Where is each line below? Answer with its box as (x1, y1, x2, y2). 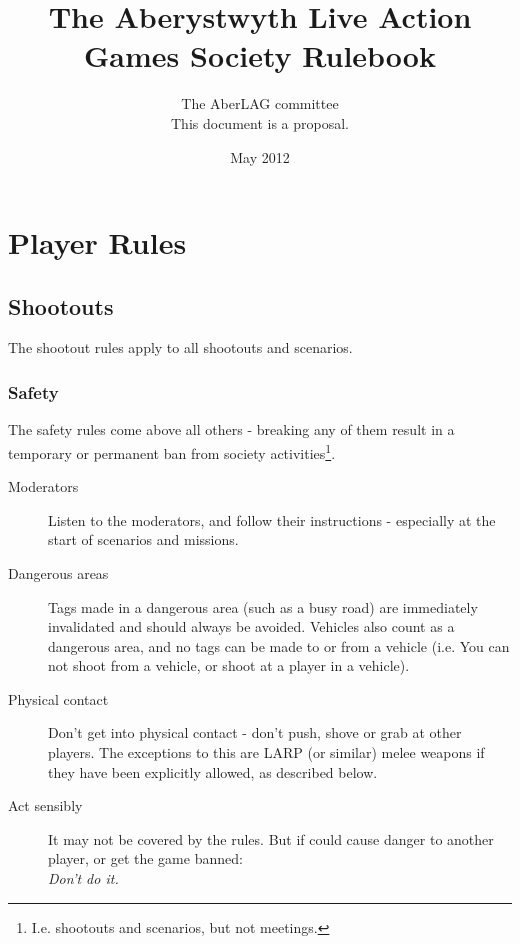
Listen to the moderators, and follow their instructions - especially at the (48, 509, 496, 530)
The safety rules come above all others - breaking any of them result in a (8, 419, 455, 440)
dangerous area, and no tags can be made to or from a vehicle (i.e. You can (48, 635, 510, 656)
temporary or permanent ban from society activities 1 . (8, 439, 336, 463)
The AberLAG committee (181, 93, 339, 114)
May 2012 (230, 146, 290, 167)
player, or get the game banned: (48, 848, 243, 869)
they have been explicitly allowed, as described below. (48, 761, 378, 782)
